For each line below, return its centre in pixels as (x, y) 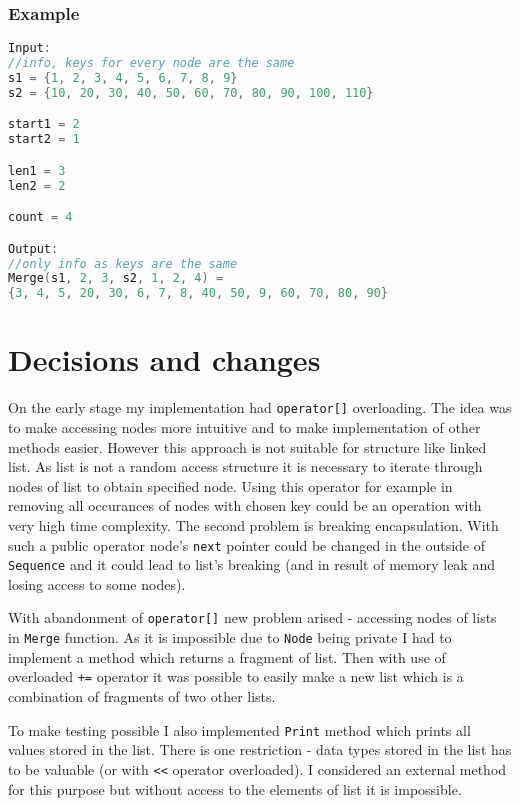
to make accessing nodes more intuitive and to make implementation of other (244, 427)
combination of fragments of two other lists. (142, 696)
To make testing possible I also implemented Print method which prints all (239, 729)
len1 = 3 (37, 170)
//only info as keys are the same (123, 263)
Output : (33, 248)
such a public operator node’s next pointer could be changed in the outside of (247, 544)
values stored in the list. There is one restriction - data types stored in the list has (260, 749)
